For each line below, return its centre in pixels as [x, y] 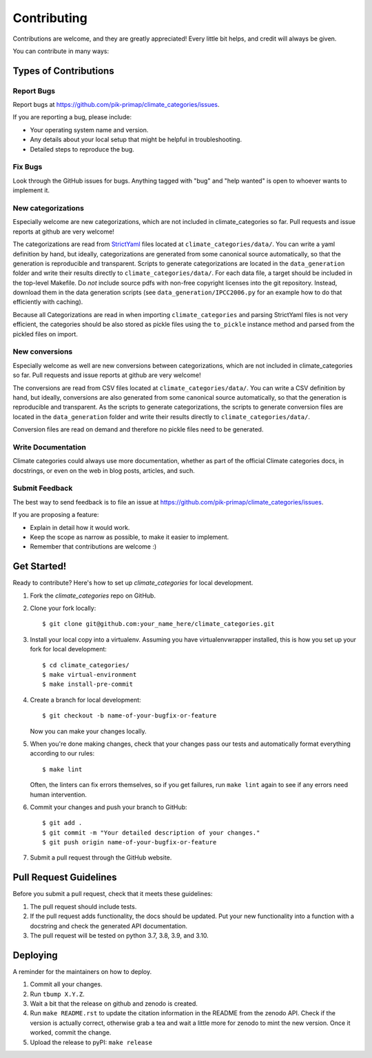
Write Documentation [49, 447]
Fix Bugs [28, 167]
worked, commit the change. [71, 1032]
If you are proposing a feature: [56, 515]
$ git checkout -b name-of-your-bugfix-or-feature [130, 716]
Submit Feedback [43, 488]
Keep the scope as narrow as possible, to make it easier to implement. [130, 537]
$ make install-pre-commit [88, 684]
